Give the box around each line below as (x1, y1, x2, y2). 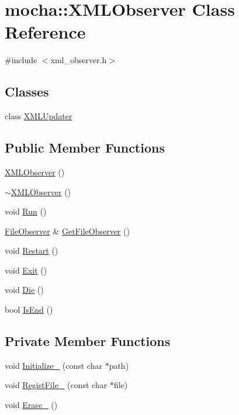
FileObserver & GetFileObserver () (5, 224, 130, 237)
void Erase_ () (5, 399, 58, 411)
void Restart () (5, 244, 58, 257)
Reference (5, 20, 86, 44)
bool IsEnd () (5, 303, 53, 316)
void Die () (5, 283, 44, 296)
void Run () (5, 205, 47, 217)
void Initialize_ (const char (5, 359, 102, 371)
